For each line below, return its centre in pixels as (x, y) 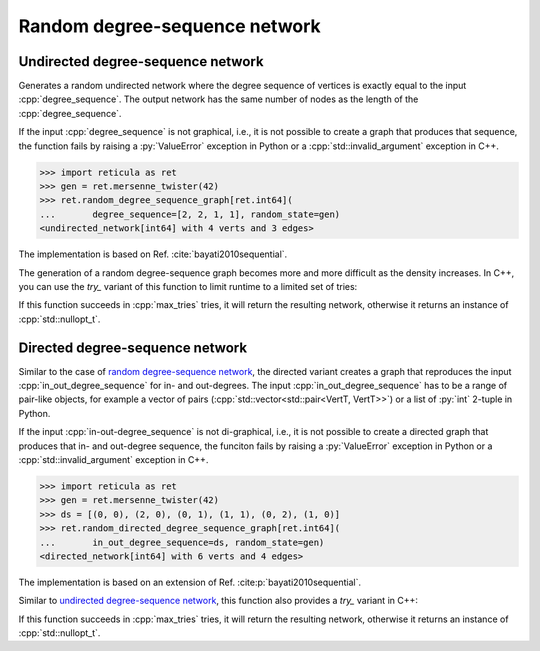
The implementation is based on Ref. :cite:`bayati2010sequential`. (153, 254)
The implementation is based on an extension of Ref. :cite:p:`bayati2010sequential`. (190, 582)
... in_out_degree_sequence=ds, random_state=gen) (182, 542)
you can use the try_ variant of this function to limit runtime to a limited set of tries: (188, 286)
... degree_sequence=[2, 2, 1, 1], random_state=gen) (190, 214)
